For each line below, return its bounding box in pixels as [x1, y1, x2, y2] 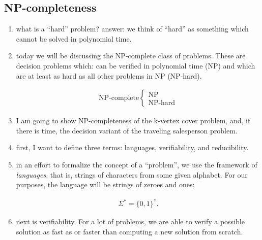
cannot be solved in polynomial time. [16, 33, 132, 44]
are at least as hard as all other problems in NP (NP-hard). [16, 70, 202, 81]
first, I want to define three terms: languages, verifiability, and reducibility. [16, 142, 249, 153]
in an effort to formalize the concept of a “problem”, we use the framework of [16, 159, 257, 169]
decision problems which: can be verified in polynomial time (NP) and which [16, 60, 255, 71]
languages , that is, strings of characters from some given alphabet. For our [16, 169, 248, 180]
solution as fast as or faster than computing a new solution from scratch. [16, 226, 243, 236]
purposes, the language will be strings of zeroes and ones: [16, 179, 195, 190]
